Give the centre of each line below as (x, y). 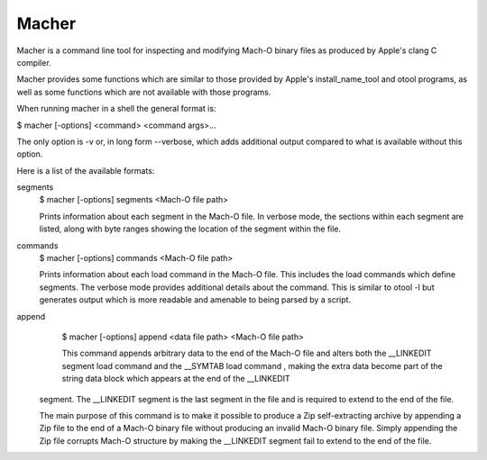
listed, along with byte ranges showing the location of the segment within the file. (190, 229)
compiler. (34, 62)
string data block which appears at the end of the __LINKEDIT (176, 379)
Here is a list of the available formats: (86, 170)
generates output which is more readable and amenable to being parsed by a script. (195, 300)
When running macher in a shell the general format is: (116, 109)
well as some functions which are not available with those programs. (144, 92)
